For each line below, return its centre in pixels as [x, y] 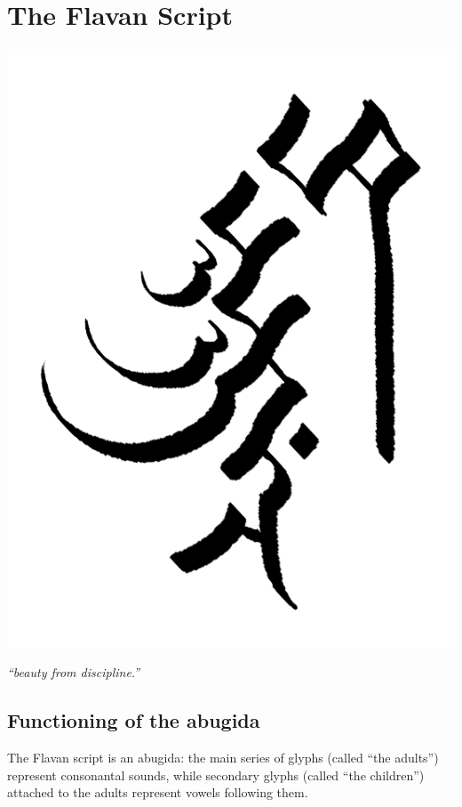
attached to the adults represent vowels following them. [158, 792]
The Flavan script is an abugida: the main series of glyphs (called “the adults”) [223, 758]
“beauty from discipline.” [74, 672]
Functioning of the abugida [134, 720]
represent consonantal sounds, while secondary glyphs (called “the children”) [216, 775]
